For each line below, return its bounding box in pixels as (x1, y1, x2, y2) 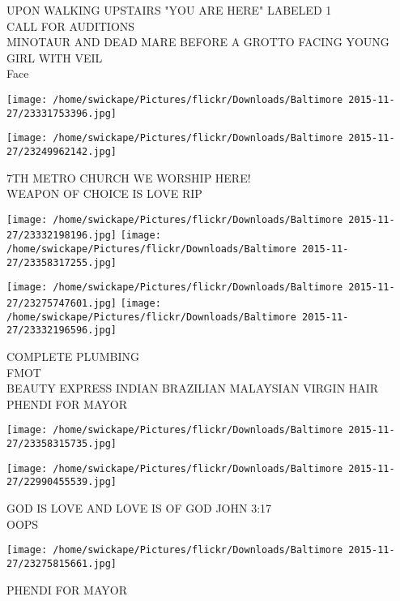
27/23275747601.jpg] (6, 298, 117, 310)
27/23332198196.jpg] (6, 230, 117, 242)
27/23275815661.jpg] (6, 557, 117, 569)
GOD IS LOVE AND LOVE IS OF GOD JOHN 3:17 (6, 500, 272, 517)
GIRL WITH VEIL (6, 49, 103, 66)
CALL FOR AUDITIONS (6, 17, 135, 34)
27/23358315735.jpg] (6, 438, 117, 450)
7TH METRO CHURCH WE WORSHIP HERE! (6, 169, 251, 186)
